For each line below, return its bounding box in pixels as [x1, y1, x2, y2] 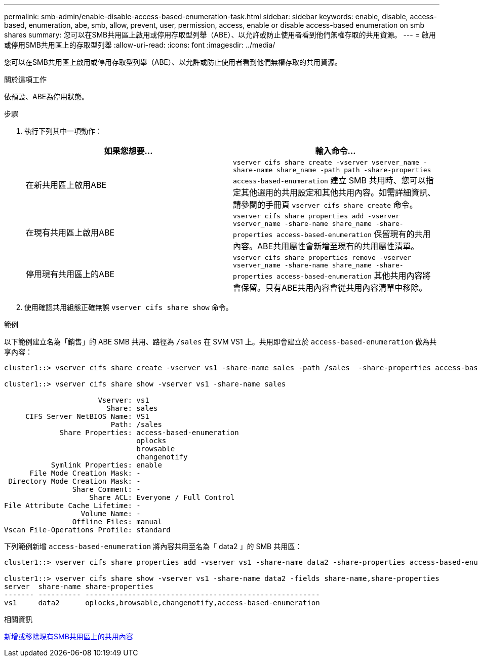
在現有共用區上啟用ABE [26, 227, 115, 238]
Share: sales [106, 404, 158, 412]
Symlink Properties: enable [51, 461, 162, 469]
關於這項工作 [4, 75, 47, 84]
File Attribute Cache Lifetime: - [4, 501, 141, 510]
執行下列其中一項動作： [24, 127, 102, 135]
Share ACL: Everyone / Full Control [89, 493, 235, 501]
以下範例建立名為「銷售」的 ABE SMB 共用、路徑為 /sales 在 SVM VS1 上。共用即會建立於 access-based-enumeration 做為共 [4, 337, 436, 346]
